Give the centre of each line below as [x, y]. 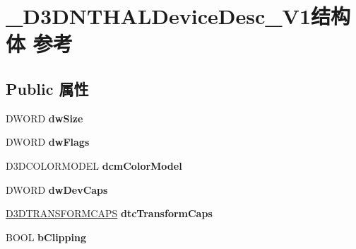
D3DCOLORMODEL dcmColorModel [94, 165]
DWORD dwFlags [48, 142]
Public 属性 [47, 88]
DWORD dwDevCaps [57, 189]
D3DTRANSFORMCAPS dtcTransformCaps [109, 213]
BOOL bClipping [46, 237]
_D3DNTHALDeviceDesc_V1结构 [178, 16]
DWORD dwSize [44, 118]
